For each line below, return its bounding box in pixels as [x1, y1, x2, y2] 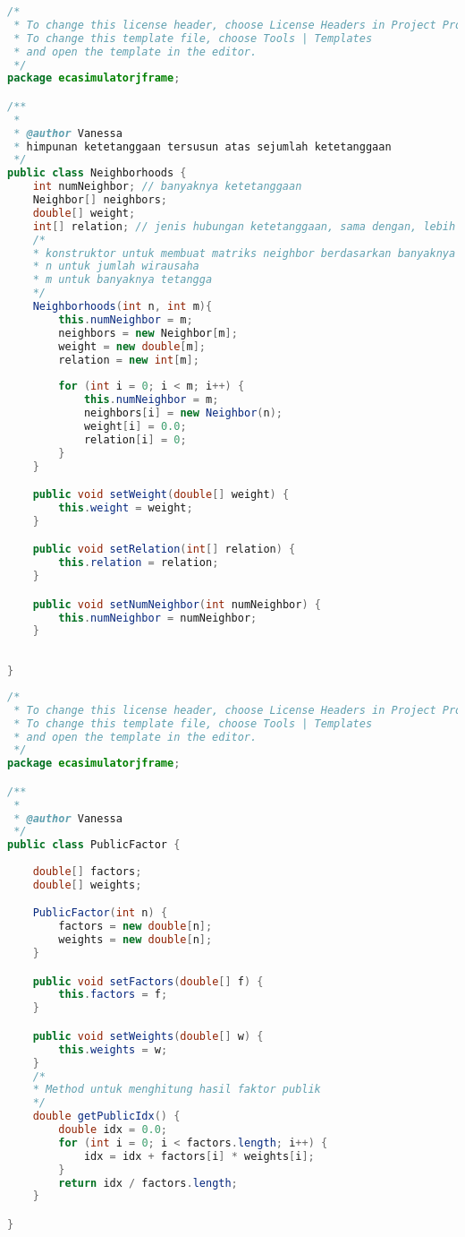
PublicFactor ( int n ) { [32, 906, 168, 920]
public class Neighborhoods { [7, 167, 187, 180]
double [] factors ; [32, 865, 142, 879]
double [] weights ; [32, 878, 142, 891]
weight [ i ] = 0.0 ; [83, 419, 187, 433]
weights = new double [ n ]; [58, 933, 213, 947]
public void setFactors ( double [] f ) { [32, 975, 264, 988]
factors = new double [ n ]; [58, 920, 213, 933]
